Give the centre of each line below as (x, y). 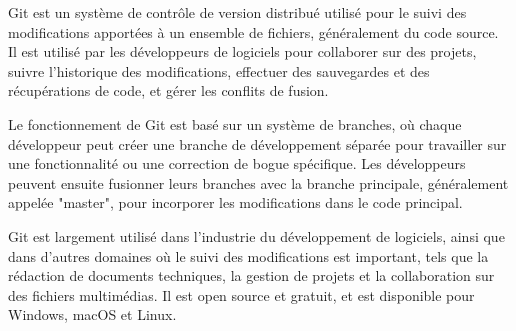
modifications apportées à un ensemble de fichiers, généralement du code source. (253, 31)
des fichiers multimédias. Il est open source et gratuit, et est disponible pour (241, 294)
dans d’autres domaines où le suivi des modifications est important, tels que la (248, 255)
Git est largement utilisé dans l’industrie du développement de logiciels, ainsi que (256, 235)
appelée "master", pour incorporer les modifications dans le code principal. (235, 202)
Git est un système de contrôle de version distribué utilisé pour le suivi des (237, 12)
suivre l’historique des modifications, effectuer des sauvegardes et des (219, 70)
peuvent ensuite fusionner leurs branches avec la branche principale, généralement (258, 182)
